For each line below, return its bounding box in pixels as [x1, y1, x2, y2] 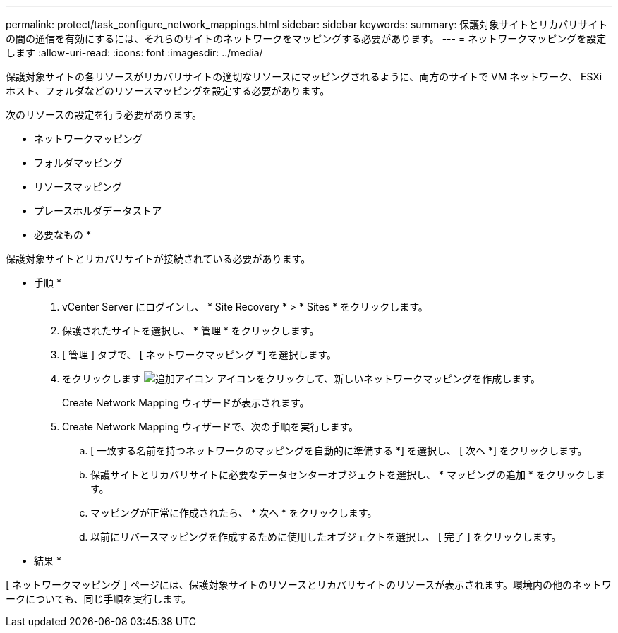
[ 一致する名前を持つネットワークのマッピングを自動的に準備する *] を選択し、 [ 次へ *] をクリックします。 [90, 445, 588, 457]
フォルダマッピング [34, 157, 123, 169]
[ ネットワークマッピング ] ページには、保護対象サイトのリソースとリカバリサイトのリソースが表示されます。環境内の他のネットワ [6, 579, 612, 591]
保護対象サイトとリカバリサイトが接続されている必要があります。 [6, 253, 311, 265]
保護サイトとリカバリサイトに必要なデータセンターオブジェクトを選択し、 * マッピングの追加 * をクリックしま [90, 469, 605, 481]
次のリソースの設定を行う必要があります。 [6, 109, 202, 121]
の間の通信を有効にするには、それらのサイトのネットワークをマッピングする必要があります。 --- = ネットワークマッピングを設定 [6, 32, 607, 44]
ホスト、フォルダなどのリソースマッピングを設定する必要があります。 [6, 85, 330, 97]
